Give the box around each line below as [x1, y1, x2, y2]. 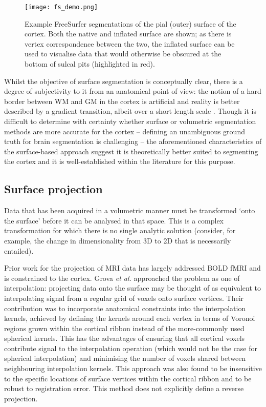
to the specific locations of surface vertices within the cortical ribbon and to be [4, 373, 252, 383]
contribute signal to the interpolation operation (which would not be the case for [4, 342, 258, 353]
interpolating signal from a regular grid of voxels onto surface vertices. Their [4, 292, 244, 303]
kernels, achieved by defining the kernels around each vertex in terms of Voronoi [4, 313, 255, 323]
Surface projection [4, 181, 103, 197]
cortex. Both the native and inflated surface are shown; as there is [25, 28, 232, 39]
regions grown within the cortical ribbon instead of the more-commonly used [4, 322, 245, 333]
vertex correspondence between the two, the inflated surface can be [25, 38, 235, 49]
